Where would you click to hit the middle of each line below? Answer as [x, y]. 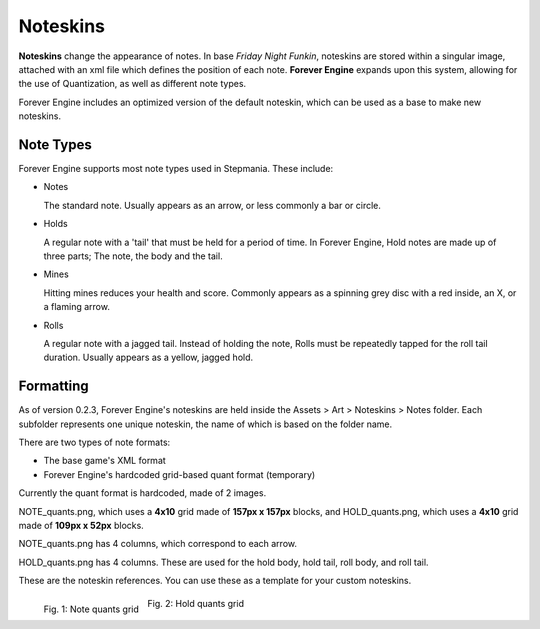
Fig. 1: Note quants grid [91, 609]
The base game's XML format [105, 461]
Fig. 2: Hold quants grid [196, 603]
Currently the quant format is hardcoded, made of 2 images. [142, 493]
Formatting [53, 386]
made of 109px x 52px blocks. [81, 525]
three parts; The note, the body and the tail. [133, 256]
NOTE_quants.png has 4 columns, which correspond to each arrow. [157, 544]
